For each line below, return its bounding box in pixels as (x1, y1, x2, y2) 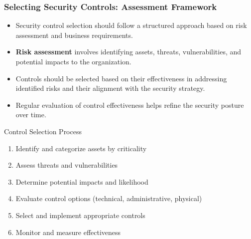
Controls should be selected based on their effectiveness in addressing (15, 73, 227, 83)
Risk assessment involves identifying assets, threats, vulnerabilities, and (15, 46, 242, 57)
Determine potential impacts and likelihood (15, 176, 148, 187)
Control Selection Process (4, 126, 82, 136)
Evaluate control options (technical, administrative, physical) (15, 193, 202, 204)
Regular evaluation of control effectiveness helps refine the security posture (15, 99, 244, 110)
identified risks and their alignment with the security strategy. (15, 83, 205, 93)
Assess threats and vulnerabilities (15, 160, 118, 170)
